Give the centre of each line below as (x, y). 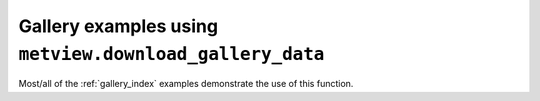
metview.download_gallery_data (171, 54)
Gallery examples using (118, 26)
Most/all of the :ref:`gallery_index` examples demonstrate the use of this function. (186, 84)
